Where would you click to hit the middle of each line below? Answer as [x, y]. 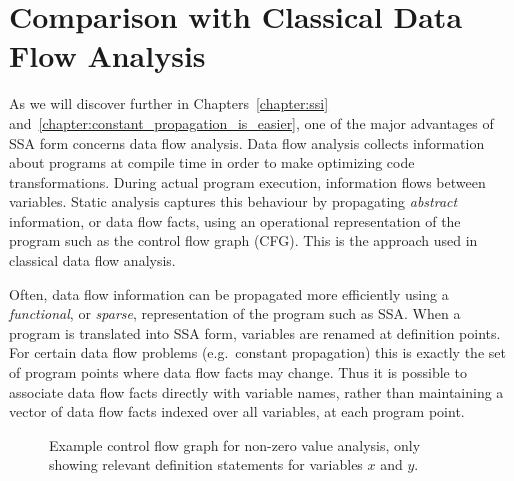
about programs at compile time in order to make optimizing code [212, 162]
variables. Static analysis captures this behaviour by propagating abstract [233, 201]
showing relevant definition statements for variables [206, 464]
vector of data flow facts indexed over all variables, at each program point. [237, 411]
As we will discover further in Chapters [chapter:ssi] [169, 103]
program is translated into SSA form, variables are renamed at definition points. [255, 332]
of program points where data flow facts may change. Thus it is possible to [238, 372]
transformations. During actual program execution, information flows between [247, 181]
